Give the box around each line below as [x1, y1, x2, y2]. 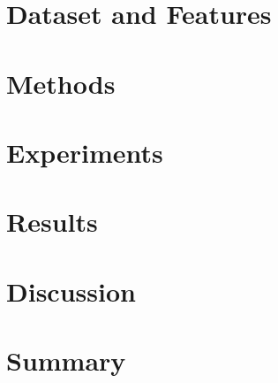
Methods [6, 65, 116, 101]
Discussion [6, 272, 136, 309]
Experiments [6, 134, 163, 170]
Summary [6, 342, 126, 379]
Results [6, 203, 98, 240]
